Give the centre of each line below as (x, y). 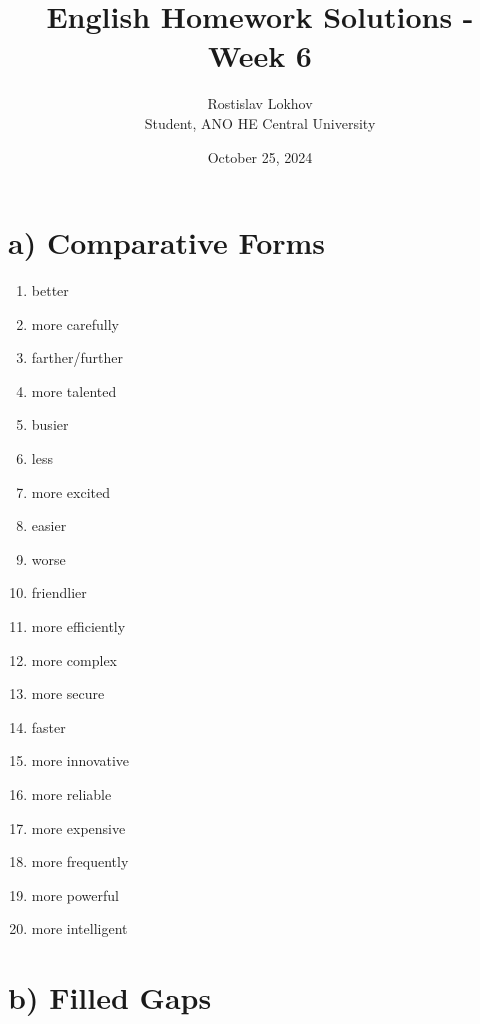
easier (49, 525)
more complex (74, 659)
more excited (70, 491)
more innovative (80, 760)
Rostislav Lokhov (260, 103)
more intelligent (79, 928)
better (50, 290)
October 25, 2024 (260, 156)
